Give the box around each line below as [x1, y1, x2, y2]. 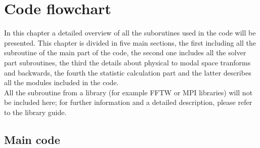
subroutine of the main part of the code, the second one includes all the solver [4, 47, 246, 58]
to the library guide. [4, 106, 67, 117]
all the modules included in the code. [4, 77, 119, 88]
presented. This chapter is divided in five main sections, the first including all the [4, 37, 256, 48]
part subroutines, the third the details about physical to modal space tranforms [4, 57, 251, 67]
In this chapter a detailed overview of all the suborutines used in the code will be [4, 27, 256, 38]
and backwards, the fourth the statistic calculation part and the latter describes [4, 67, 251, 78]
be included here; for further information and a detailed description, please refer [4, 97, 252, 107]
